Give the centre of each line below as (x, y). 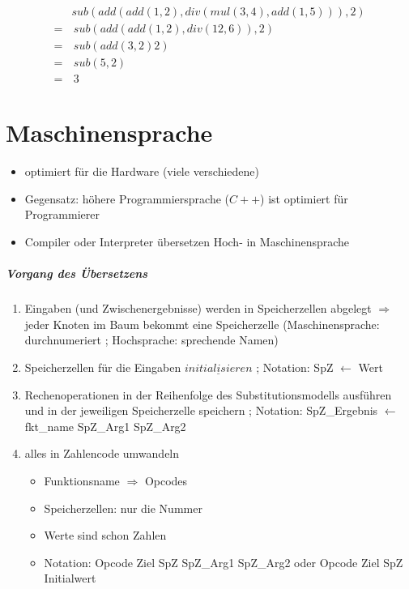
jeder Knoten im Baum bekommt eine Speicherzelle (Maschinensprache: (202, 324)
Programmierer (62, 214)
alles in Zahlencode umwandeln (102, 453)
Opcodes (166, 480)
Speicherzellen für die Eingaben (103, 367)
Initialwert (70, 578)
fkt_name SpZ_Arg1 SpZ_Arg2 (105, 426)
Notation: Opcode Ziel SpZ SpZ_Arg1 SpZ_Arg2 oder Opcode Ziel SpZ (224, 562)
